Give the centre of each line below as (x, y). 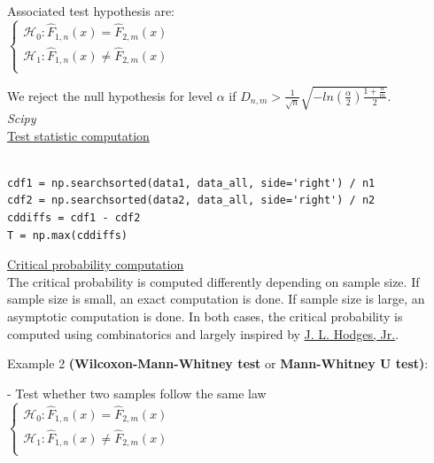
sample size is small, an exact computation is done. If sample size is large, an (216, 299)
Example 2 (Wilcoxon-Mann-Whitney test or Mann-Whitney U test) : (218, 363)
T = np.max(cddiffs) (68, 235)
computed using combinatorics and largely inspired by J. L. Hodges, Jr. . (203, 333)
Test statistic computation (78, 135)
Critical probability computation (96, 264)
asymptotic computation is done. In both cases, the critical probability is (205, 316)
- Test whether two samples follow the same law (137, 393)
